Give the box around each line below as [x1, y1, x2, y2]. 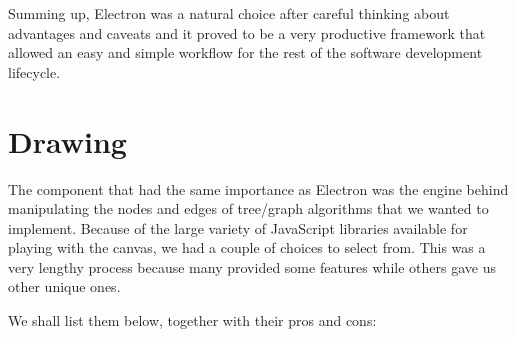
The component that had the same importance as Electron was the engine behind [8, 178, 509, 199]
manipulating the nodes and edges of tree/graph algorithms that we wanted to [8, 198, 489, 219]
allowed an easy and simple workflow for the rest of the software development [8, 42, 483, 63]
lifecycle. [8, 61, 61, 82]
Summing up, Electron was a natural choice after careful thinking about [8, 3, 450, 23]
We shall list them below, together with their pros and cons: [8, 310, 377, 331]
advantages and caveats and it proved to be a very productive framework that [8, 22, 486, 43]
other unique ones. [8, 276, 121, 297]
